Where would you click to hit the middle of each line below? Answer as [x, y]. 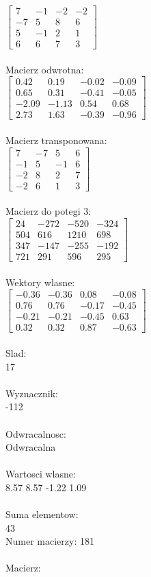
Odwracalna [31, 447]
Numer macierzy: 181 [50, 541]
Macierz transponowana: [56, 140]
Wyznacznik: [32, 393]
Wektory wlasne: [40, 282]
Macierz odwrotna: [45, 69]
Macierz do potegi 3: [49, 211]
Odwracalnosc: [36, 433]
